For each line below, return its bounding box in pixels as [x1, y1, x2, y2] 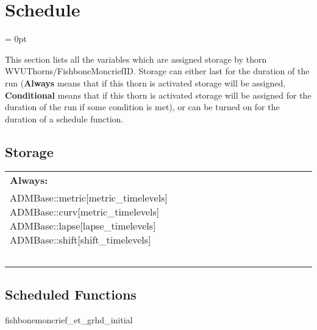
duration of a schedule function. [5, 112, 124, 125]
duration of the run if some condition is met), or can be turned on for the [5, 100, 280, 113]
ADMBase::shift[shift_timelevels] [10, 233, 151, 247]
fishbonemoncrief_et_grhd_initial [5, 313, 133, 326]
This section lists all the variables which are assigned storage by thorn [5, 52, 267, 65]
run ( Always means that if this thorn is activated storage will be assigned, [5, 76, 286, 89]
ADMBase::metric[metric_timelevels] [10, 191, 168, 205]
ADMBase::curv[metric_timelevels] [10, 205, 160, 219]
